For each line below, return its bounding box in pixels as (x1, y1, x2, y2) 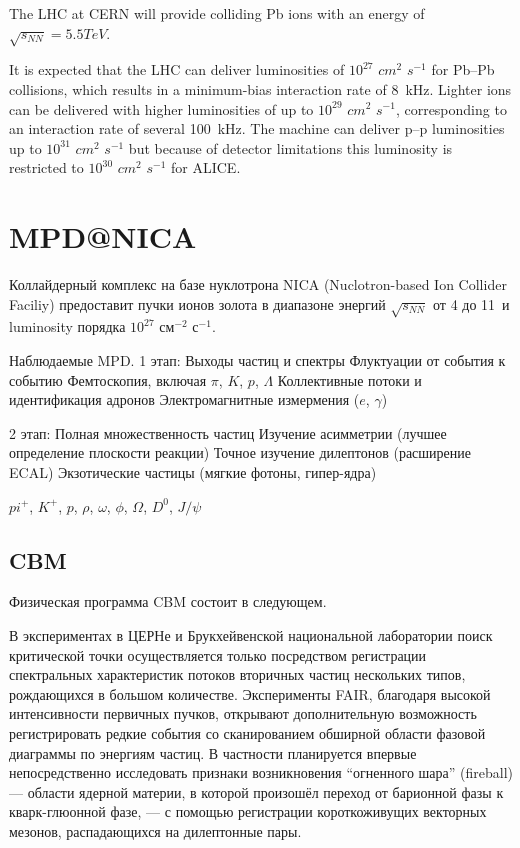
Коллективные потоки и (277, 369, 422, 390)
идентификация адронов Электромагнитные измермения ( (9, 389, 360, 410)
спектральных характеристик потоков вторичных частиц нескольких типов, (9, 664, 466, 685)
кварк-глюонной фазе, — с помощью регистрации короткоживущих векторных (9, 801, 487, 822)
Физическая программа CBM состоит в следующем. (9, 591, 327, 612)
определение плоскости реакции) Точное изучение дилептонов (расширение (9, 442, 471, 463)
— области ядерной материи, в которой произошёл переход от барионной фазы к (9, 781, 504, 802)
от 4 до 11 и (433, 293, 510, 314)
